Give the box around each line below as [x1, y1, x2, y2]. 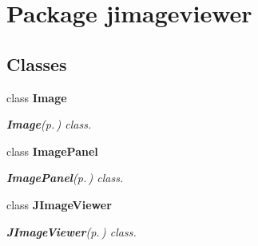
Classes [6, 51, 67, 76]
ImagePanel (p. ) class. [6, 169, 124, 186]
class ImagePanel [6, 142, 98, 159]
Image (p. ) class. [6, 116, 92, 133]
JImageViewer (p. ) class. [6, 223, 137, 240]
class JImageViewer [6, 196, 112, 212]
